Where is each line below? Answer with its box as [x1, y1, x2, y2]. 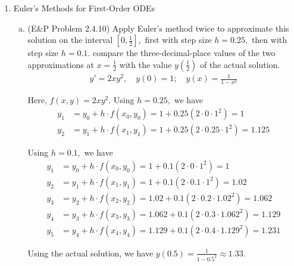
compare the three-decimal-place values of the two [92, 47, 276, 59]
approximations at [27, 58, 94, 70]
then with [251, 33, 287, 46]
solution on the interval [27, 33, 113, 46]
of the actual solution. [199, 58, 280, 70]
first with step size [145, 33, 212, 46]
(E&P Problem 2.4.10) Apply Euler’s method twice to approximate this [27, 21, 289, 34]
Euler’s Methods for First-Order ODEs [13, 2, 155, 14]
